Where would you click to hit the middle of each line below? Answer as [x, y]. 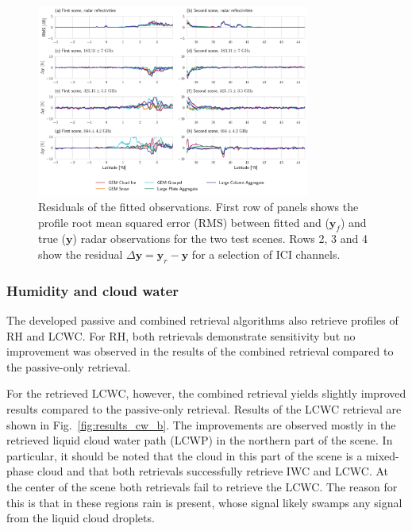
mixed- [383, 455]
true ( [52, 239]
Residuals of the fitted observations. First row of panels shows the [198, 207]
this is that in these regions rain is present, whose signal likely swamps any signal [204, 502]
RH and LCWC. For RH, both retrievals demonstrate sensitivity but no [181, 335]
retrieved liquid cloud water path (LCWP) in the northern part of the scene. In [200, 440]
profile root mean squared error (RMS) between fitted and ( [184, 222]
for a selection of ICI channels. [266, 254]
